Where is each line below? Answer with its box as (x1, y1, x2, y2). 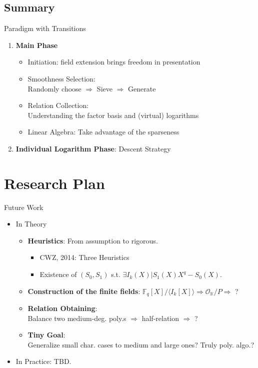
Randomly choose (27, 83, 81, 93)
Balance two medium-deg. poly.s (27, 312, 126, 323)
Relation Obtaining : (27, 303, 97, 313)
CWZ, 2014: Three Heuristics (39, 252, 129, 262)
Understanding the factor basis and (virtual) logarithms (27, 109, 199, 120)
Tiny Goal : (27, 329, 65, 340)
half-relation (141, 312, 179, 323)
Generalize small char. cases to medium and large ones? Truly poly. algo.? (27, 339, 254, 349)
